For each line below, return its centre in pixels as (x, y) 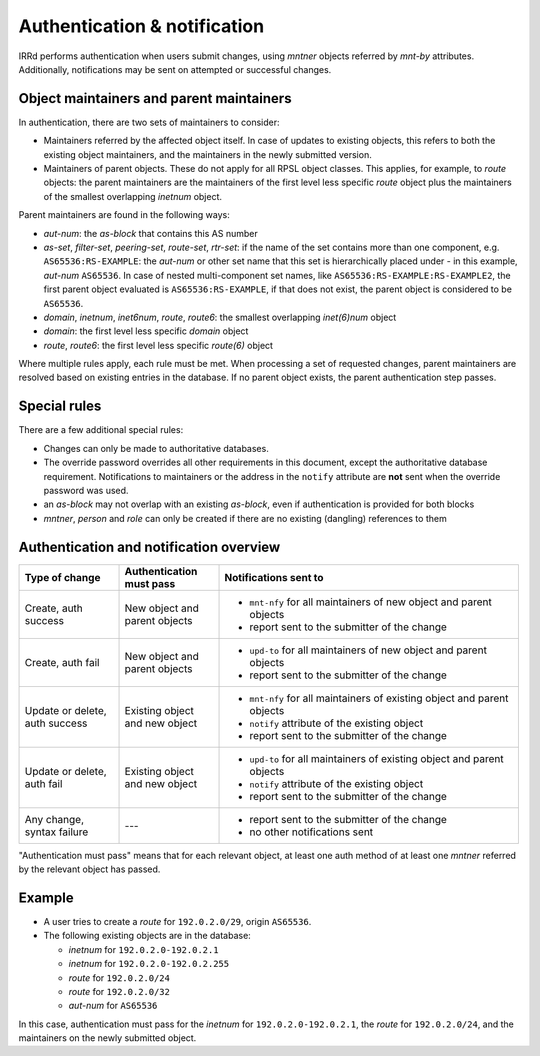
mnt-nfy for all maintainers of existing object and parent (379, 698)
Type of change (62, 577)
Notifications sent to (274, 577)
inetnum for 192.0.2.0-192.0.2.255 (149, 964)
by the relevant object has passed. (89, 869)
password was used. (86, 490)
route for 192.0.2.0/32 (119, 991)
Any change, (54, 819)
